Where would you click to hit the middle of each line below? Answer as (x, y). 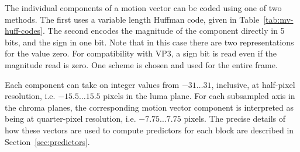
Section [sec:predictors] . (47, 141)
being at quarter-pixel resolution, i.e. (70, 119)
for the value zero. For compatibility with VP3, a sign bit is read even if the (141, 53)
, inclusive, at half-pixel (253, 84)
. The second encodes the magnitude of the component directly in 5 (164, 31)
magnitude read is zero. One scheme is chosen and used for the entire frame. (141, 64)
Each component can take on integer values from (92, 84)
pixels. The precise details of (235, 119)
